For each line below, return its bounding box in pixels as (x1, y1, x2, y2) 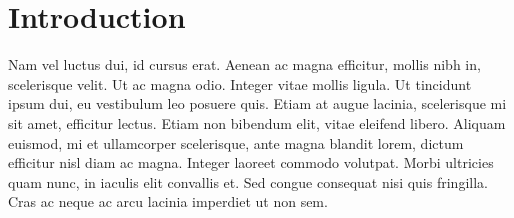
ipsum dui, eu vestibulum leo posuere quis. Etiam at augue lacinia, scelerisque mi (8, 93, 507, 114)
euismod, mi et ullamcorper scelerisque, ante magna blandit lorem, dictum (8, 132, 464, 153)
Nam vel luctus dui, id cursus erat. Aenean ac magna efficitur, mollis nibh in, (8, 54, 481, 75)
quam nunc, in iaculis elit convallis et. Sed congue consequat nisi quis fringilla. (8, 171, 488, 192)
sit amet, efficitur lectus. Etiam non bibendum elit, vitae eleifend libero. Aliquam (8, 112, 506, 133)
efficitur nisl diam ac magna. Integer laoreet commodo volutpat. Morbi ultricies (8, 152, 494, 173)
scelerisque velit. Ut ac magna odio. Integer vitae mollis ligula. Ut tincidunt (8, 73, 472, 94)
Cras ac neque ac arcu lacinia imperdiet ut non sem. (8, 191, 328, 212)
